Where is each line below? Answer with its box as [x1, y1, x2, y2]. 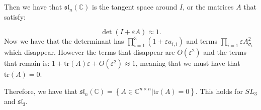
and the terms [203, 47, 246, 57]
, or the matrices [183, 2, 234, 12]
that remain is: [4, 58, 50, 68]
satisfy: [4, 11, 26, 22]
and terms [186, 36, 217, 46]
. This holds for [195, 85, 243, 96]
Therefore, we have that [4, 85, 77, 96]
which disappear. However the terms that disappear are [4, 47, 175, 57]
